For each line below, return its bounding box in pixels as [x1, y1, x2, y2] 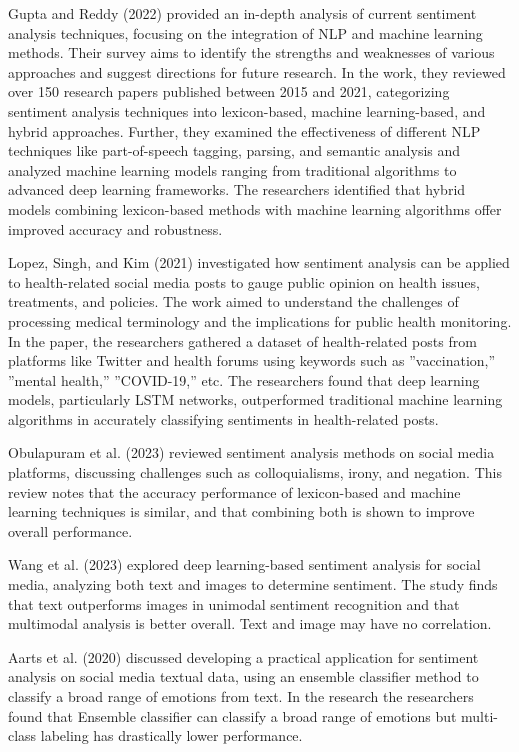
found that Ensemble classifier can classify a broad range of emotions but [8, 705, 457, 726]
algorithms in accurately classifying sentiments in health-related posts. [8, 408, 439, 429]
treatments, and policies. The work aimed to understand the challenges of [8, 291, 459, 312]
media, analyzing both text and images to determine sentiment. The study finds [8, 574, 498, 595]
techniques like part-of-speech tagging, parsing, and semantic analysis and [8, 140, 461, 161]
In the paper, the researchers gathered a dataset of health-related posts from [8, 330, 477, 351]
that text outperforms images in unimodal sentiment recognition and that [8, 593, 460, 614]
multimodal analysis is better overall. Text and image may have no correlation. [8, 613, 492, 634]
